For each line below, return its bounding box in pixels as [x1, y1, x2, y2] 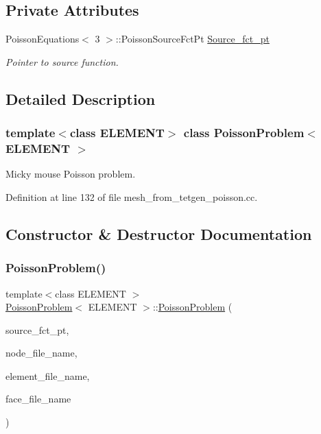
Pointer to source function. [5, 54, 119, 69]
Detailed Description [5, 88, 156, 109]
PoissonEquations [5, 32, 80, 46]
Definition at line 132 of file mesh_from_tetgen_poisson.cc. [5, 189, 258, 204]
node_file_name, [5, 346, 78, 360]
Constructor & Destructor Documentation [5, 223, 312, 244]
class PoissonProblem [183, 124, 305, 141]
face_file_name [5, 391, 71, 406]
